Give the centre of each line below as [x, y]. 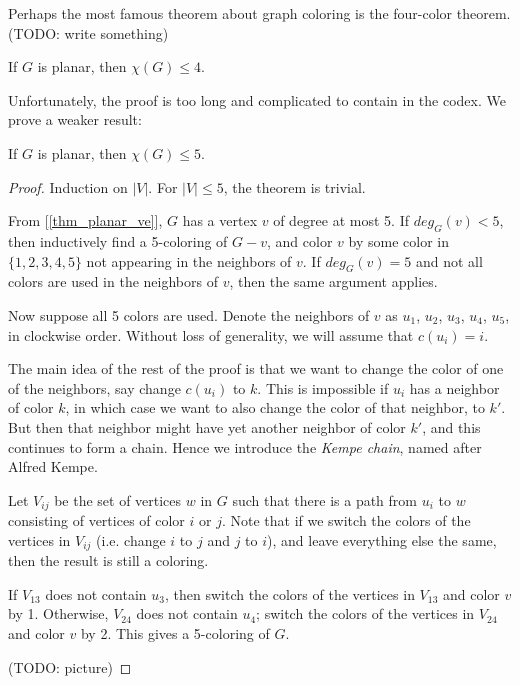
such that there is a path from [325, 499]
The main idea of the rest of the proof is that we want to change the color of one [256, 368]
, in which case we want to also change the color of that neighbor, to [275, 407]
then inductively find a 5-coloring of [118, 240]
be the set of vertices [118, 499]
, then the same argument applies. [333, 281]
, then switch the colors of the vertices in [289, 593]
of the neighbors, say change [94, 387]
